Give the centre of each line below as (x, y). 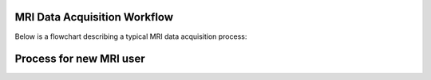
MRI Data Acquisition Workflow (94, 17)
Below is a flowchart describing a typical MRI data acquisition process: (131, 36)
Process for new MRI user (80, 59)
